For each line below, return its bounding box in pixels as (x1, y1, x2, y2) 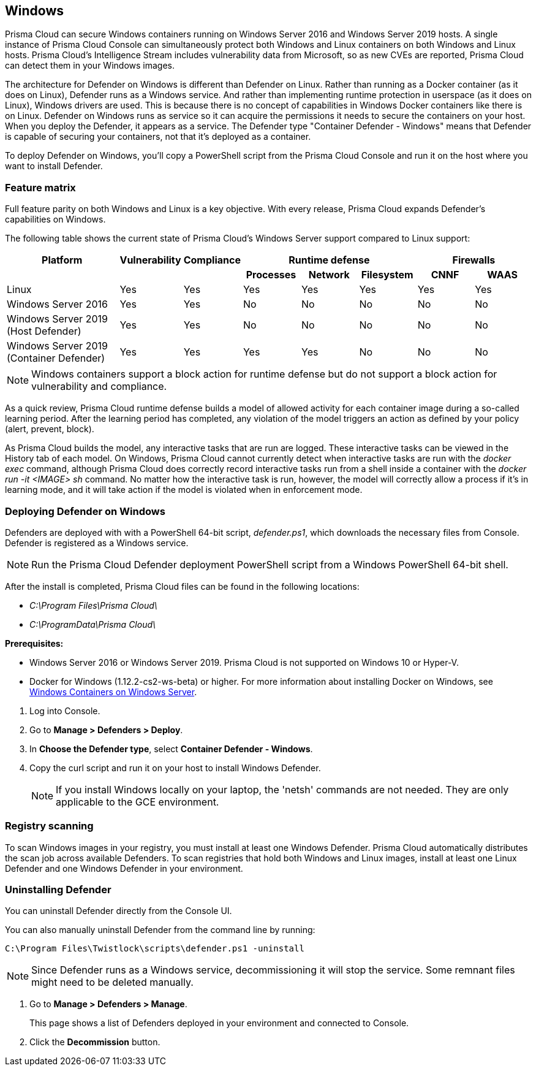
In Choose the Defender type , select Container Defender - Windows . (29, 743, 313, 754)
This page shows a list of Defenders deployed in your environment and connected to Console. (29, 1018, 409, 1029)
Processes (246, 269, 296, 281)
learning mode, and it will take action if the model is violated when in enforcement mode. (5, 484, 363, 495)
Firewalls (452, 254, 496, 267)
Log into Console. (29, 705, 100, 716)
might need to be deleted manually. (31, 976, 194, 989)
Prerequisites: (5, 638, 64, 649)
